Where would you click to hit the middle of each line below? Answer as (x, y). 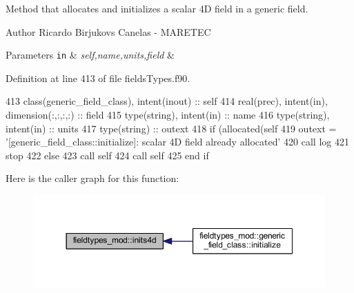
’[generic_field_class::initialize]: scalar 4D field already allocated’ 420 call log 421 (177, 142)
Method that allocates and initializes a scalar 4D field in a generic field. (157, 8)
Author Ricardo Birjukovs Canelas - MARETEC (108, 31)
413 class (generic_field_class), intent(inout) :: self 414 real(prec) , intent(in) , (167, 101)
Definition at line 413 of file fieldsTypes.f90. (98, 78)
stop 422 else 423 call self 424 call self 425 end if (107, 155)
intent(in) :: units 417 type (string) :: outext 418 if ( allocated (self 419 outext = (171, 128)
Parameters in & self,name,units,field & (90, 55)
